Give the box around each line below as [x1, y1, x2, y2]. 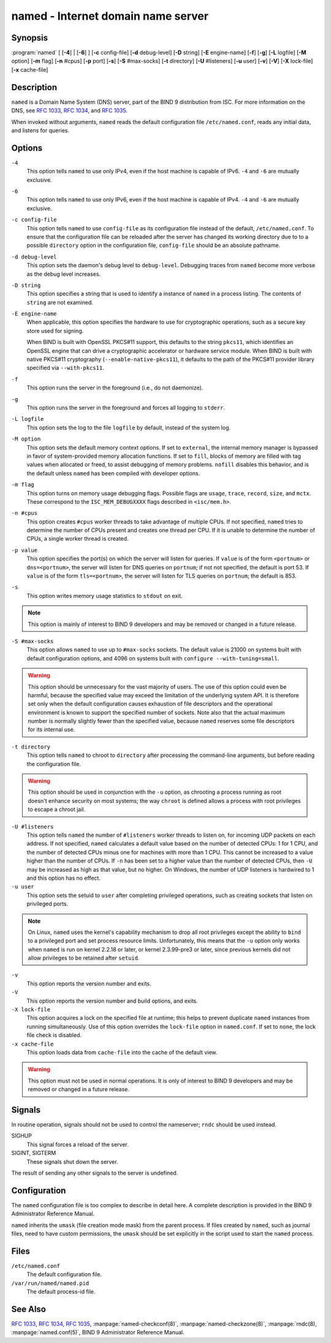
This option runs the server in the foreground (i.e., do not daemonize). [26, 384, 204, 391]
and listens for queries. [11, 127, 70, 134]
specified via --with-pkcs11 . [26, 364, 104, 372]
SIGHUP [11, 1132, 32, 1140]
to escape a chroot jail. [28, 805, 86, 813]
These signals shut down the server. [26, 1158, 119, 1165]
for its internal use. [28, 726, 75, 734]
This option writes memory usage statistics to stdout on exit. [26, 592, 183, 599]
